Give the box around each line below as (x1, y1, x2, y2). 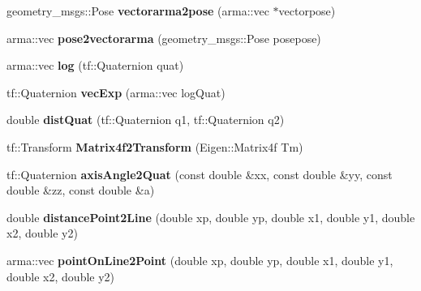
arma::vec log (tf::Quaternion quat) (6, 57, 184, 74)
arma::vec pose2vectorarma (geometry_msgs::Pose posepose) (6, 29, 321, 46)
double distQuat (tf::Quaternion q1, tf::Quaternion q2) (6, 111, 285, 128)
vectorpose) (278, 2, 336, 19)
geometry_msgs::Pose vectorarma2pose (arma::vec (6, 2, 269, 19)
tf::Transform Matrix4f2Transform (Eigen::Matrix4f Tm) (6, 138, 303, 155)
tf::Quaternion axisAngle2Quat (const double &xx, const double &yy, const (6, 165, 393, 182)
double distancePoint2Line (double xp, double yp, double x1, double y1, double (6, 208, 415, 225)
